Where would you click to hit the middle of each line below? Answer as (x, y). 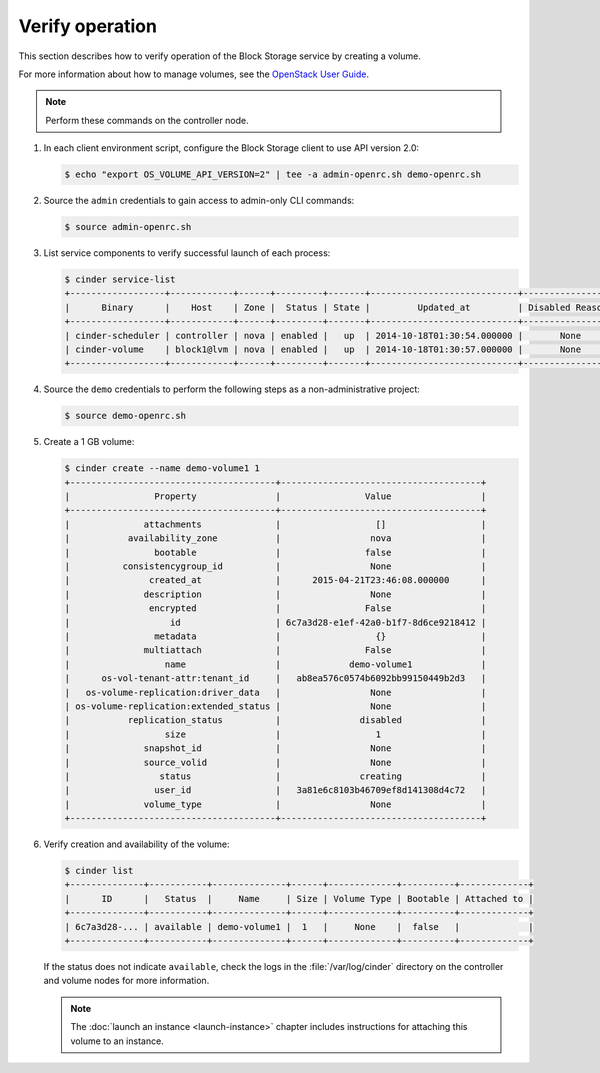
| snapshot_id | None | (275, 748)
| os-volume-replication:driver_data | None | (275, 692)
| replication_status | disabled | (275, 720)
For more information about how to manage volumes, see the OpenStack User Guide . (194, 74)
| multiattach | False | (275, 650)
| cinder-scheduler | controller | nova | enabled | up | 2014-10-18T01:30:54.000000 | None (323, 335)
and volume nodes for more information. (126, 981)
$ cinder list (99, 871)
